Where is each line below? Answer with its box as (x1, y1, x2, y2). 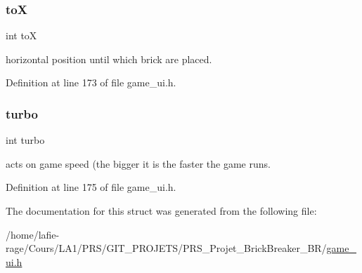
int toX (6, 28, 37, 43)
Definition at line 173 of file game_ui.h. (6, 75, 176, 90)
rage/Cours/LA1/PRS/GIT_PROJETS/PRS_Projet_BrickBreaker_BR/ (6, 241, 327, 255)
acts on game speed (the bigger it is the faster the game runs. (6, 156, 271, 171)
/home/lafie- (6, 227, 60, 241)
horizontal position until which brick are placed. (6, 51, 212, 66)
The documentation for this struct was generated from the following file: (6, 204, 317, 218)
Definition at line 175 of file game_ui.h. (6, 180, 176, 194)
